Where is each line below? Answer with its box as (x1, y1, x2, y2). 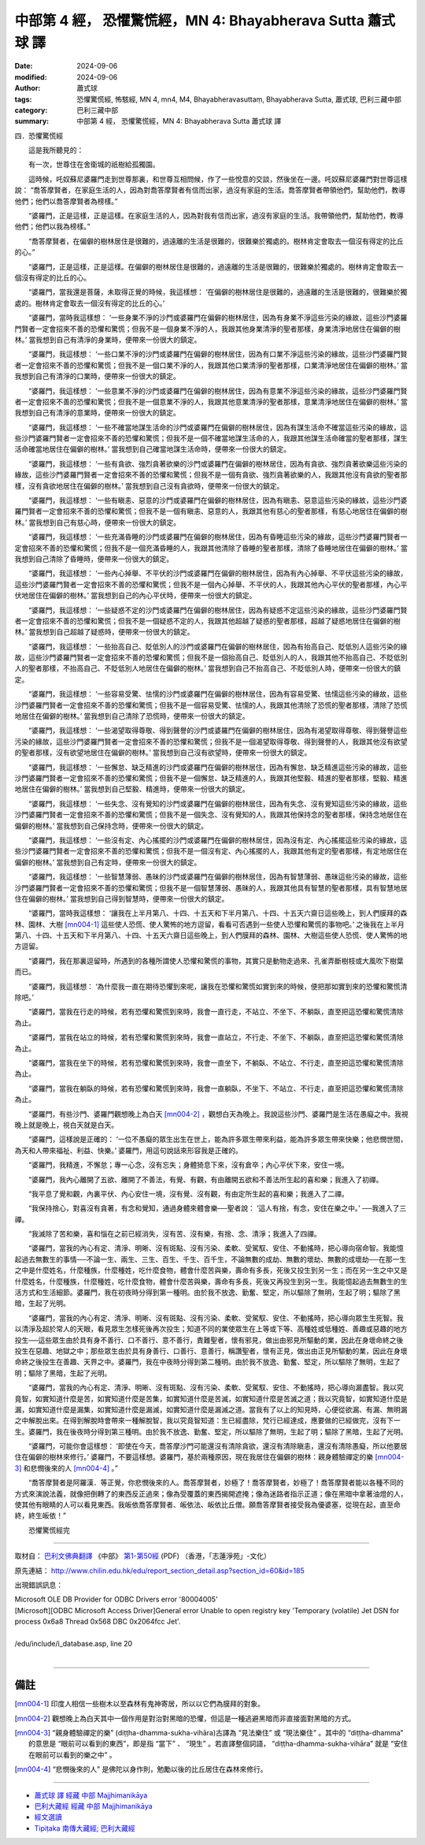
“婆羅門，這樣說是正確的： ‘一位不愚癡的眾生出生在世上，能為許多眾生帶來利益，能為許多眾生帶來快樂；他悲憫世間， (28, 1135, 408, 1144)
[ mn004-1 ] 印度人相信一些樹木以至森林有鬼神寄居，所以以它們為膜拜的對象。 (14, 1699, 265, 1709)
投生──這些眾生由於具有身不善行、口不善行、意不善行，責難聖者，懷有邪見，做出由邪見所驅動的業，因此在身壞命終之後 (14, 1335, 404, 1345)
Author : (14, 84, 41, 93)
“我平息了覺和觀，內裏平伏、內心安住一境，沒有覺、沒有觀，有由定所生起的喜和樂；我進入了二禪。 (28, 1188, 349, 1198)
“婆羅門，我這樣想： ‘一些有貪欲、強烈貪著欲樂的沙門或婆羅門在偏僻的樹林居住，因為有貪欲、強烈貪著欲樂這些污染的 (28, 459, 408, 468)
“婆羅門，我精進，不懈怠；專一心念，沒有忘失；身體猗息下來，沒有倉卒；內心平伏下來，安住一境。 (28, 1160, 349, 1170)
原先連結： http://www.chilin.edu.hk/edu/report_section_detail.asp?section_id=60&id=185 (14, 1565, 305, 1575)
